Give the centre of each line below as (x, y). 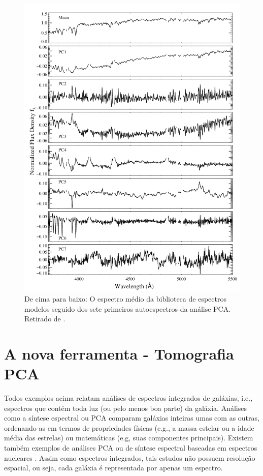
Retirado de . (45, 319)
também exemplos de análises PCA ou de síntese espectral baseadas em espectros (131, 447)
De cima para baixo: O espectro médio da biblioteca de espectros (125, 298)
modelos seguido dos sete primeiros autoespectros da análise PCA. (128, 308)
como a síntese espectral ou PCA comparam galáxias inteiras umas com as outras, (132, 418)
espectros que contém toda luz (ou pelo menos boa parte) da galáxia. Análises (125, 408)
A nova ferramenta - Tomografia (119, 353)
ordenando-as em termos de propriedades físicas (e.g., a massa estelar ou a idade (129, 427)
